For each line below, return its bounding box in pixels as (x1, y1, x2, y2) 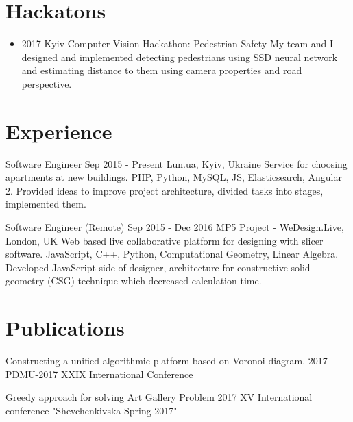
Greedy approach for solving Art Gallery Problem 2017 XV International (5, 390, 313, 404)
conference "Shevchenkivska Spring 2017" (5, 403, 178, 417)
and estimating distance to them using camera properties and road (21, 63, 302, 77)
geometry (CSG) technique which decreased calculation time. (5, 273, 262, 288)
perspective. (21, 76, 72, 90)
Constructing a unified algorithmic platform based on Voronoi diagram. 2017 (5, 353, 328, 368)
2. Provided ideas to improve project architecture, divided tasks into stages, (5, 183, 324, 197)
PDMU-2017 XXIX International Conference (5, 367, 193, 381)
